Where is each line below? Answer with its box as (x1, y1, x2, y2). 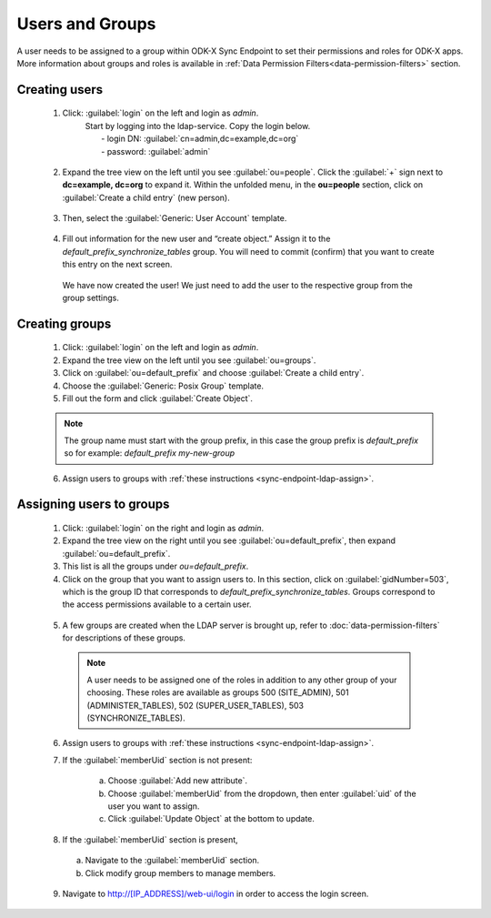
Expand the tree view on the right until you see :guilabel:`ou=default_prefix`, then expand (62, 535, 396, 546)
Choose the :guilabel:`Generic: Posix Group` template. (62, 380, 264, 391)
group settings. (62, 292, 120, 304)
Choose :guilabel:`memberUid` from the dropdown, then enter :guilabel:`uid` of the (107, 788, 417, 799)
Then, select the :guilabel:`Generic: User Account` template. (62, 213, 287, 224)
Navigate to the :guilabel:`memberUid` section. (85, 855, 260, 866)
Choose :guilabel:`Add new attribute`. (107, 775, 248, 786)
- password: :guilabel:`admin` (101, 146, 211, 156)
